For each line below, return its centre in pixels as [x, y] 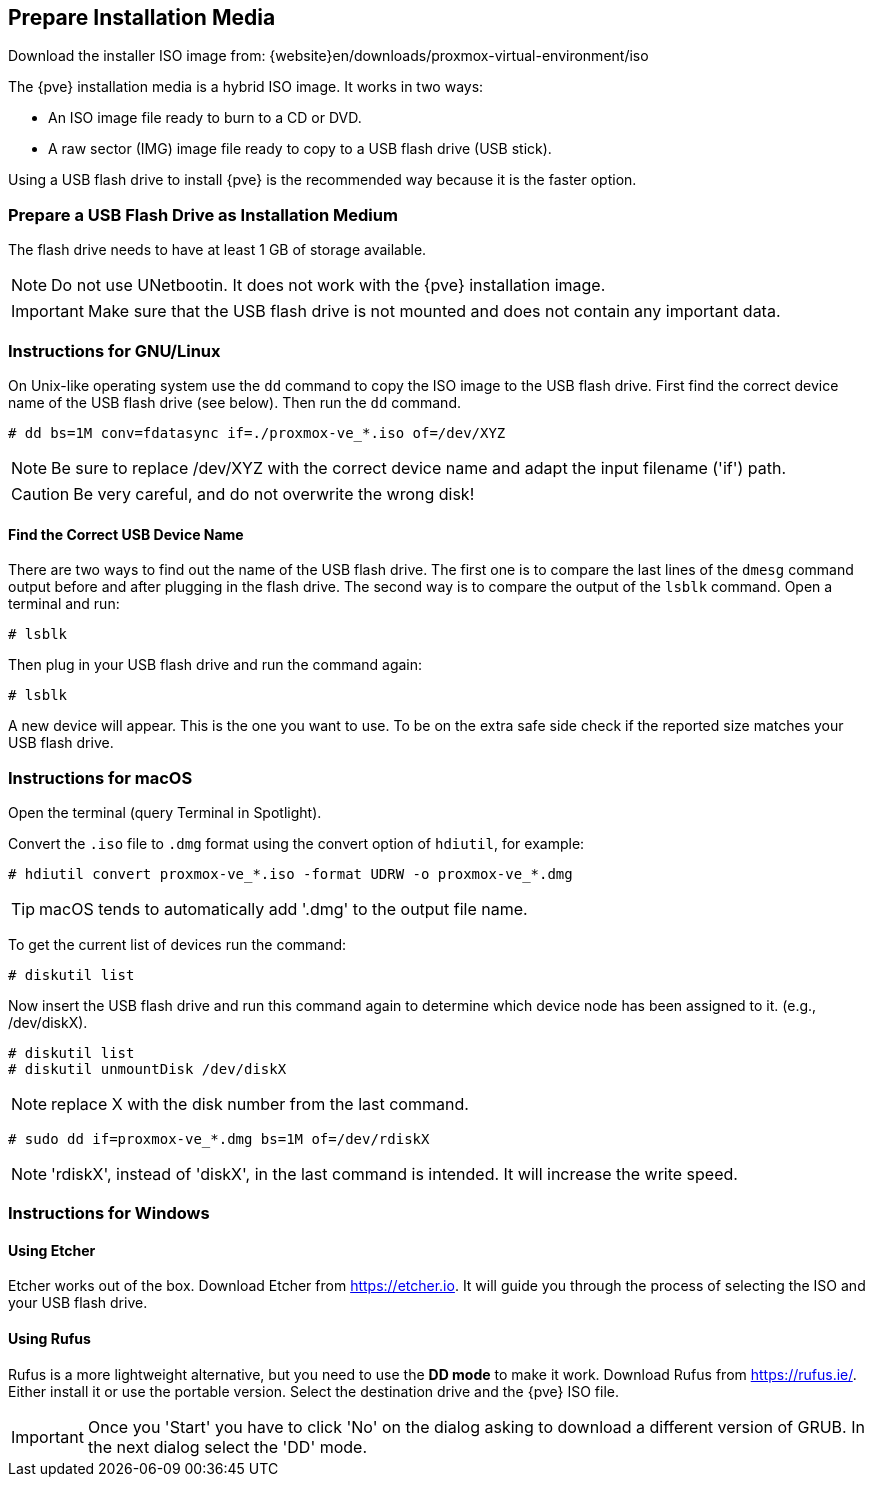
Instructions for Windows [109, 1213]
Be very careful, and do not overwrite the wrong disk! [274, 493]
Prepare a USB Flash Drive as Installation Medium [203, 214]
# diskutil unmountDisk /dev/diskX [147, 1068]
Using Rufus [49, 1339]
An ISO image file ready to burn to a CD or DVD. [205, 118]
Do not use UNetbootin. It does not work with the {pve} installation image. [328, 285]
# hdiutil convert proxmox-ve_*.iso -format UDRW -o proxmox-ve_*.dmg [290, 873]
